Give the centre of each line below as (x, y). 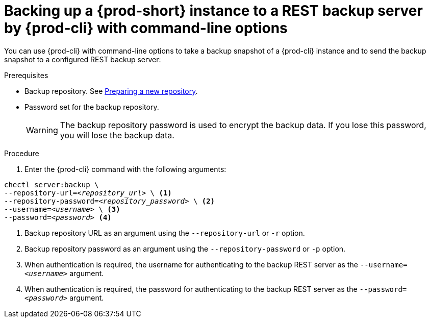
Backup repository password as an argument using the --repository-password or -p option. (185, 249)
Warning (42, 130)
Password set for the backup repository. (92, 107)
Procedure (22, 153)
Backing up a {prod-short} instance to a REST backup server (213, 11)
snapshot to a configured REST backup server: (83, 59)
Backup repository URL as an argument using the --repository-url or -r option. (165, 233)
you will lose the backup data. (117, 135)
